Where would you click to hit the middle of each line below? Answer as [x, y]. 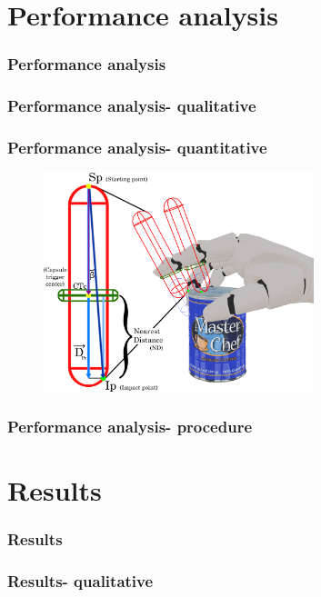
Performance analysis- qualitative [132, 106]
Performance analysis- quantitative [137, 147]
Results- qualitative [80, 581]
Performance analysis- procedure [130, 427]
